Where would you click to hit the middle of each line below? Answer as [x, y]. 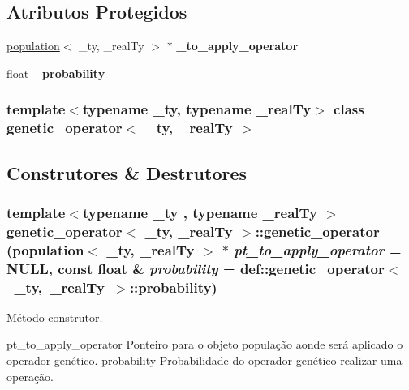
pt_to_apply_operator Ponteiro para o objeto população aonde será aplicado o [205, 344]
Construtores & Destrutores [127, 172]
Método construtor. [55, 317]
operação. [30, 376]
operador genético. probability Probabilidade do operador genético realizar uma [204, 360]
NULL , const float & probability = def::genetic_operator [196, 268]
